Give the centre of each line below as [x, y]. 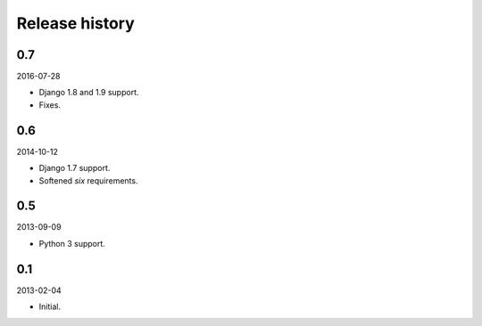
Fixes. [50, 105]
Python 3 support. [72, 243]
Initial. [50, 306]
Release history [76, 23]
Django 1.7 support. [75, 168]
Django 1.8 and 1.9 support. [89, 93]
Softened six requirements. [88, 180]
